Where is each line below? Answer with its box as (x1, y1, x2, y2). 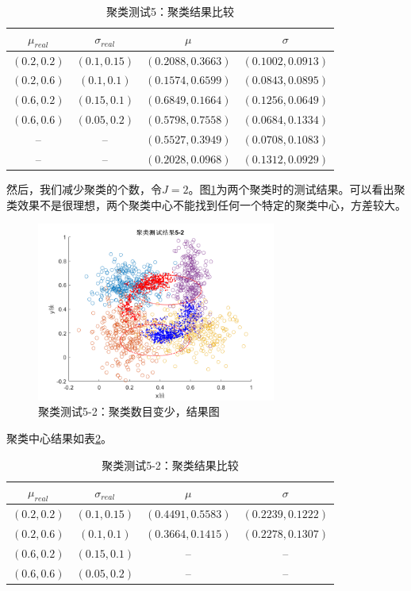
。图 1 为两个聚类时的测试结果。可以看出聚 (188, 180, 405, 197)
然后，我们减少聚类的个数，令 (6, 180, 162, 197)
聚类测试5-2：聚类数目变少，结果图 (38, 403, 220, 420)
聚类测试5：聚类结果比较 (106, 3, 235, 19)
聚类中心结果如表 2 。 (6, 429, 112, 446)
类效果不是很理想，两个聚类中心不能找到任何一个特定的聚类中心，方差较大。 (6, 196, 406, 213)
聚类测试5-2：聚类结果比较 (102, 456, 239, 473)
